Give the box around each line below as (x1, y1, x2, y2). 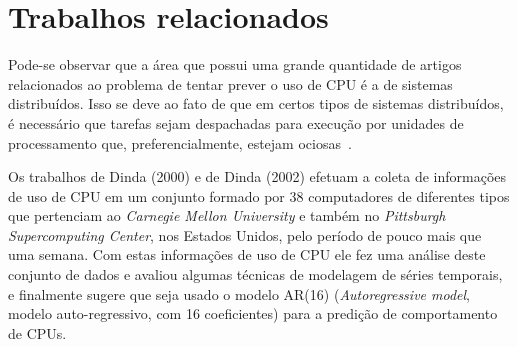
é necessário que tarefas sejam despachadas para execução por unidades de (8, 112, 464, 133)
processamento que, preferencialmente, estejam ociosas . (8, 132, 352, 153)
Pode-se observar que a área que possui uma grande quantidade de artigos (8, 54, 462, 75)
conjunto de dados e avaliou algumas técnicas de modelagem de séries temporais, (8, 264, 503, 285)
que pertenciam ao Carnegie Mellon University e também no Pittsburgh (8, 205, 446, 226)
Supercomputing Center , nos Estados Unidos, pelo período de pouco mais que (8, 224, 482, 245)
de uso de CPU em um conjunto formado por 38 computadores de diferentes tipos (8, 185, 510, 206)
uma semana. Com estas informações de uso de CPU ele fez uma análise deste (8, 244, 486, 265)
